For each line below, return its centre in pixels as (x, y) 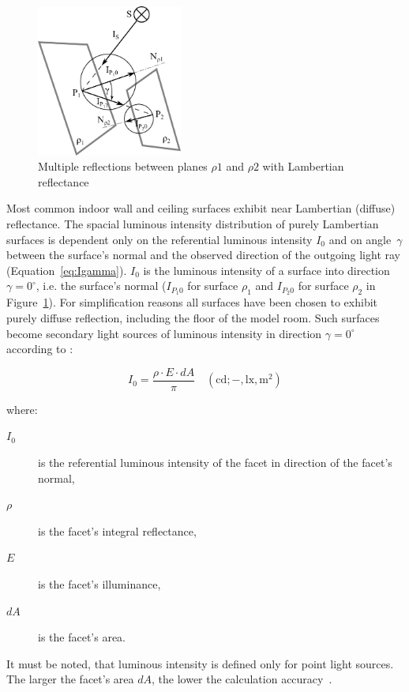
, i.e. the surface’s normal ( (101, 286)
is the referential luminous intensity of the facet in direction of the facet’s (215, 462)
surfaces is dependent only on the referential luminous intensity (159, 239)
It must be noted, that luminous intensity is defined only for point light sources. (200, 663)
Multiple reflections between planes (123, 166)
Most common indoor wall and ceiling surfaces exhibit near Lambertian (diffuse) (201, 208)
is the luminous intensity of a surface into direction (266, 270)
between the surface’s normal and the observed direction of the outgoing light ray (203, 255)
